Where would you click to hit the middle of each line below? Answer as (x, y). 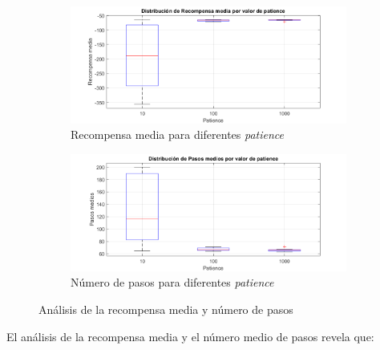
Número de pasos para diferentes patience (172, 282)
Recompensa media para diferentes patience (178, 134)
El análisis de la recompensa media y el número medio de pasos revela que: (190, 336)
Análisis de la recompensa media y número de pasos (166, 309)
